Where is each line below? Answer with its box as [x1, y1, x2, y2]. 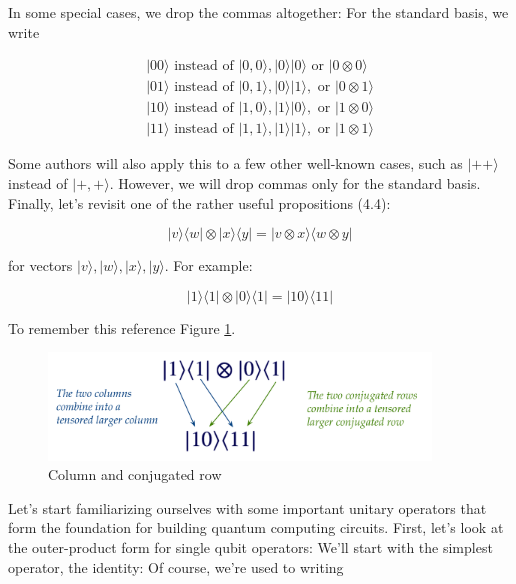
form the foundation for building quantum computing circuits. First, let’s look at [8, 517, 504, 538]
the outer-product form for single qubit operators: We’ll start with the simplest [8, 537, 493, 558]
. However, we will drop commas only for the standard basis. [109, 172, 481, 193]
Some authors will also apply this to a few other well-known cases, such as [8, 153, 463, 174]
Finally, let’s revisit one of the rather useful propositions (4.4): [8, 192, 391, 213]
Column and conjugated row [48, 464, 222, 485]
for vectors [8, 255, 73, 276]
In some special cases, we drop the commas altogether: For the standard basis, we [8, 2, 509, 22]
